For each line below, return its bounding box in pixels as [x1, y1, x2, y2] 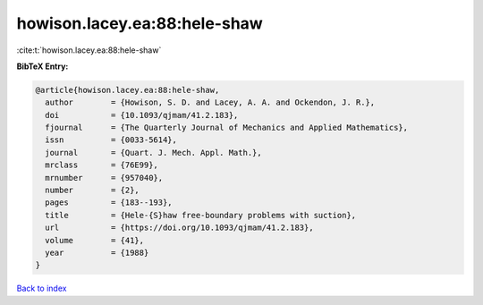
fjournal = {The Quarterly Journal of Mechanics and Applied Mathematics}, [45, 123, 409, 133]
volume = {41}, [45, 235, 145, 245]
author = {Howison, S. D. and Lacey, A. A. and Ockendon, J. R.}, [45, 97, 376, 107]
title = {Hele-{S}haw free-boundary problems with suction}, [45, 210, 357, 220]
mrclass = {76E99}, [45, 160, 158, 170]
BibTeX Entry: [16, 61, 69, 72]
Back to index [16, 283, 67, 294]
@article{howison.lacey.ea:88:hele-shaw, [35, 85, 220, 95]
